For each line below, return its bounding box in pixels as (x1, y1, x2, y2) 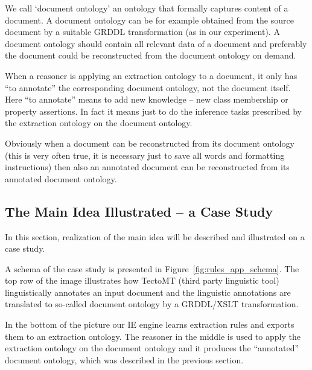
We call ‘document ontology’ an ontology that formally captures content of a (5, 2, 288, 14)
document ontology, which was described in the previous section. (5, 353, 244, 366)
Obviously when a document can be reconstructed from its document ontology (5, 136, 294, 149)
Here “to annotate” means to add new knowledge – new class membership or (5, 93, 288, 106)
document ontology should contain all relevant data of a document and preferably (5, 37, 307, 49)
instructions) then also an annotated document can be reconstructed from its (5, 161, 290, 173)
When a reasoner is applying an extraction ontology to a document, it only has (5, 69, 298, 81)
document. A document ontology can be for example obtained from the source (5, 13, 294, 26)
